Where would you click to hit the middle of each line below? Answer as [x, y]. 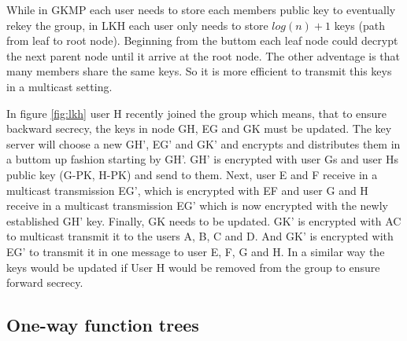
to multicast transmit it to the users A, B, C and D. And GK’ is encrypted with [200, 236]
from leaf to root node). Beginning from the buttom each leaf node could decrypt [202, 40]
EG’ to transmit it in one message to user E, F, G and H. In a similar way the [196, 251]
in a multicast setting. [59, 86]
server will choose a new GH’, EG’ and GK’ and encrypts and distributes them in [203, 143]
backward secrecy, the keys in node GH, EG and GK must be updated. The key [199, 128]
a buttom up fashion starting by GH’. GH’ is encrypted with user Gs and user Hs [203, 159]
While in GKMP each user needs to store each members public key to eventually [201, 9]
